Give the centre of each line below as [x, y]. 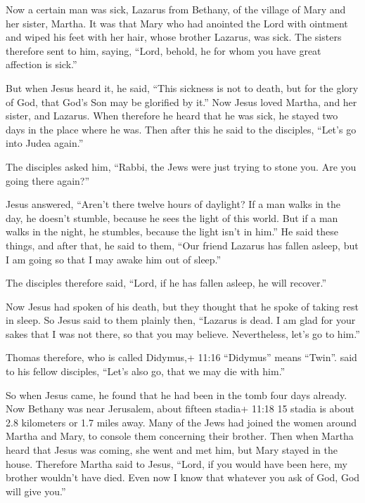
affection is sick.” [41, 64]
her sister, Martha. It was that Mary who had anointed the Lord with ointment [177, 23]
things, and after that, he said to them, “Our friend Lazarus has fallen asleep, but [182, 245]
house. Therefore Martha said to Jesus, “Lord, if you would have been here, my [177, 463]
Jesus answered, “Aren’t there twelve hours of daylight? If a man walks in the [173, 204]
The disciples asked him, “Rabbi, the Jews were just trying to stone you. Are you [181, 166]
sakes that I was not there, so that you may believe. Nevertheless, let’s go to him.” [183, 333]
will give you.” [36, 491]
